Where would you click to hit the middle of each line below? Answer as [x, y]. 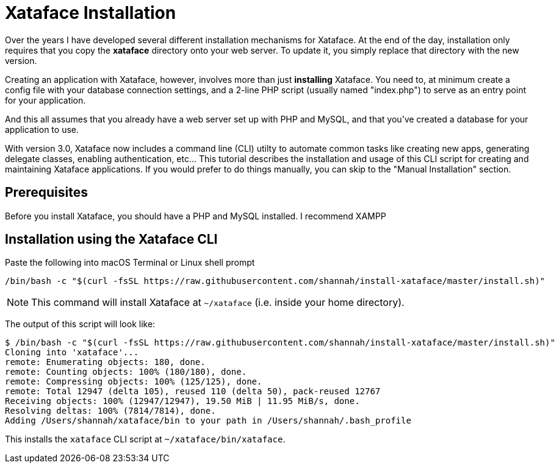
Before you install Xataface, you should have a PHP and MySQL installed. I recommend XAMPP [196, 216]
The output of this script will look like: [80, 324]
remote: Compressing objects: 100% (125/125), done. [134, 382]
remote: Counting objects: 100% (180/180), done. [126, 372]
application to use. [42, 129]
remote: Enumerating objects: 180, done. [105, 362]
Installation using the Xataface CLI [111, 239]
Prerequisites [46, 193]
